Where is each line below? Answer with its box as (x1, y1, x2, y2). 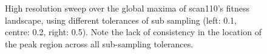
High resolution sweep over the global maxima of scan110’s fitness (5, 2, 250, 14)
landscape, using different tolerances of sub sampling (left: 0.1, (5, 13, 237, 26)
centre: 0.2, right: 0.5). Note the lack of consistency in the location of (5, 25, 262, 38)
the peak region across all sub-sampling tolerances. (5, 37, 194, 50)
